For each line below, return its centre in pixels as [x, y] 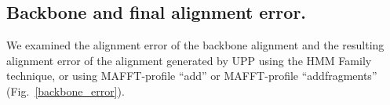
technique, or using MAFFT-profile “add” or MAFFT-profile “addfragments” [192, 76]
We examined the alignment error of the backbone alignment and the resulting [195, 45]
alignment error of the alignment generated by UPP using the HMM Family [189, 60]
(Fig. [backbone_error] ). [66, 91]
